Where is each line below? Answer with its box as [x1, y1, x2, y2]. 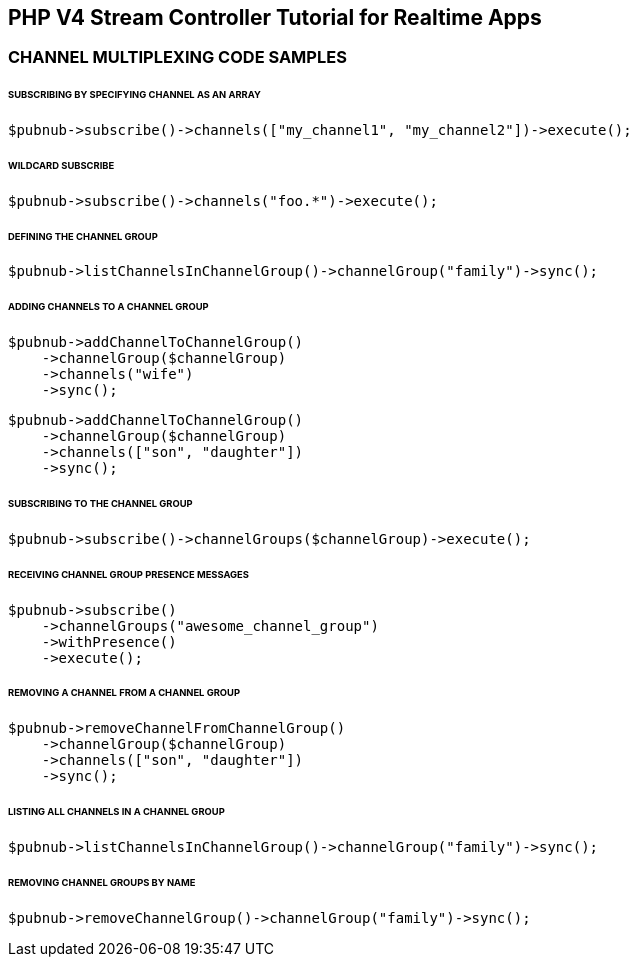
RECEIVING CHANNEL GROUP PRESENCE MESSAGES [8, 568, 249, 580]
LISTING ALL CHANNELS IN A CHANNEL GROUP [8, 806, 225, 818]
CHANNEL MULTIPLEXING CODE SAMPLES [8, 47, 347, 68]
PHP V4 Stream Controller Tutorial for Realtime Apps [8, 5, 542, 30]
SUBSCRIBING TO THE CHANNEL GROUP [8, 498, 193, 510]
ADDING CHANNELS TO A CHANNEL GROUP [8, 301, 209, 313]
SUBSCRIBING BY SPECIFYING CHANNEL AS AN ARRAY [8, 89, 261, 101]
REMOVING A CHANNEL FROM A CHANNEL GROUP [8, 687, 240, 699]
